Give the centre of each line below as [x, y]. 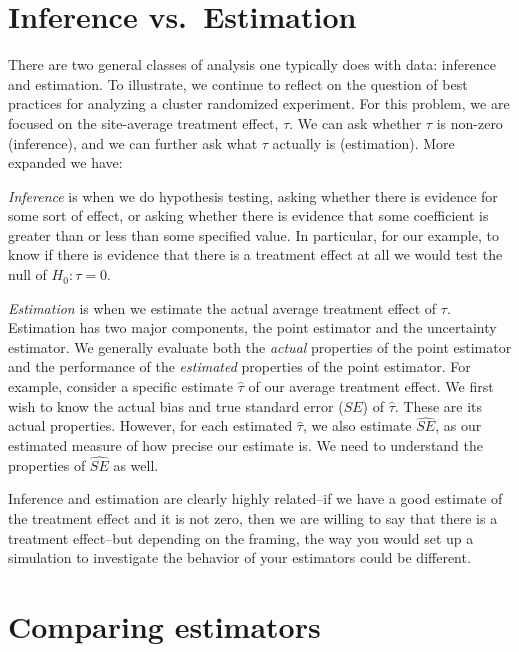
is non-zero [469, 122]
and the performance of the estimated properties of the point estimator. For [239, 366]
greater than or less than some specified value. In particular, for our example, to [253, 234]
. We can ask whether [355, 122]
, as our [458, 425]
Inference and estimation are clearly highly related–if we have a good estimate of [255, 498]
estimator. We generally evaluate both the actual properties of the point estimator [260, 346]
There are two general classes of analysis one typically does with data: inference [252, 64]
